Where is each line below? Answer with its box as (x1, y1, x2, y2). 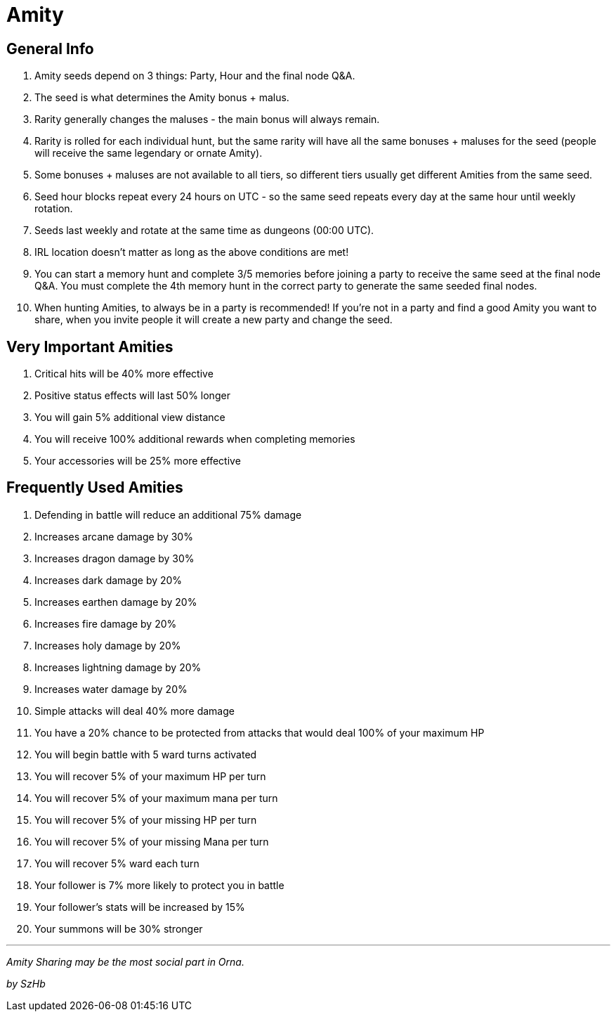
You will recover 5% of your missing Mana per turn (34, 835, 269, 848)
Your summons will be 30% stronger (34, 922, 203, 935)
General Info (6, 39, 94, 58)
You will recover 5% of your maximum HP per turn (34, 770, 266, 782)
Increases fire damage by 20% (34, 617, 177, 630)
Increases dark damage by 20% (34, 574, 183, 586)
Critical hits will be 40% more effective (34, 368, 214, 380)
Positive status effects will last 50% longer (34, 389, 230, 402)
